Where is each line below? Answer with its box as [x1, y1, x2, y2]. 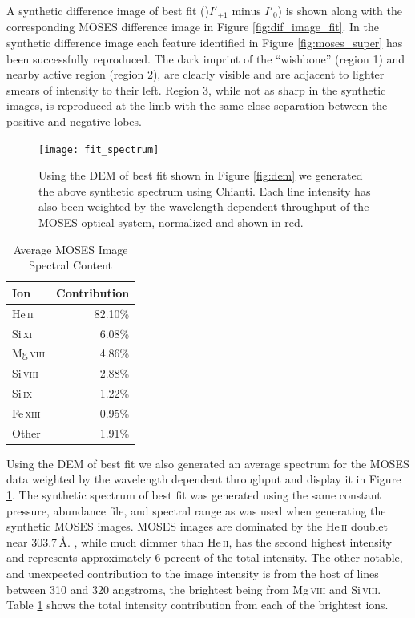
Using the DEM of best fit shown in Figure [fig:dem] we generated [38, 167, 363, 184]
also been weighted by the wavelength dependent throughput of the [38, 198, 369, 215]
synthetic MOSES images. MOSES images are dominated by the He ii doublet [6, 518, 389, 535]
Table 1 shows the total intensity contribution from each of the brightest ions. [6, 596, 389, 613]
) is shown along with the [277, 2, 402, 18]
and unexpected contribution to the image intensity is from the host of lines [6, 564, 379, 581]
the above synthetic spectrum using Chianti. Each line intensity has [38, 182, 371, 199]
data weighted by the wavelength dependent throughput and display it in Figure [6, 471, 401, 487]
